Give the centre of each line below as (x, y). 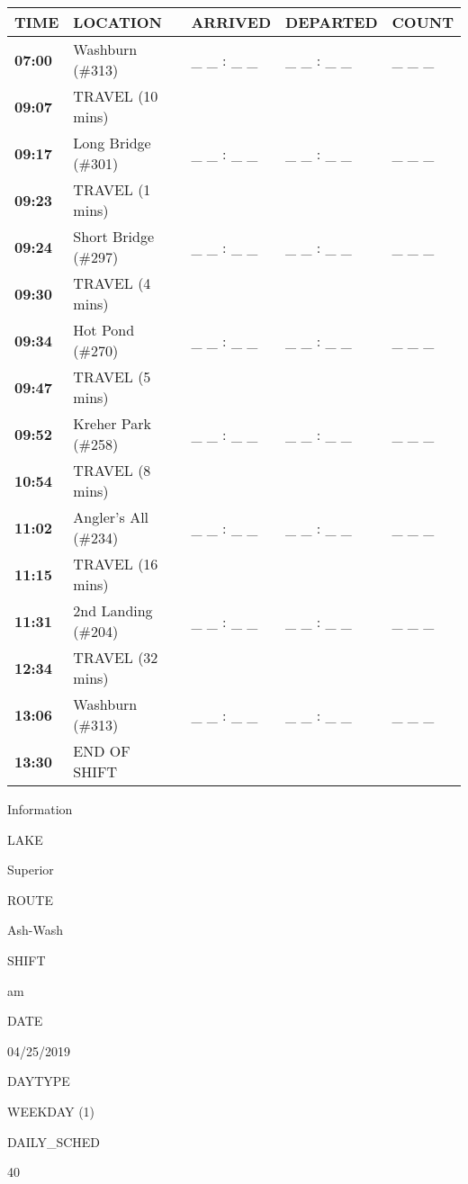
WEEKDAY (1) (51, 1111)
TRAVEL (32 (116, 657)
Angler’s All (111, 517)
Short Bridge (114, 236)
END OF (102, 751)
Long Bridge (112, 143)
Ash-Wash (35, 930)
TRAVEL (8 (112, 470)
